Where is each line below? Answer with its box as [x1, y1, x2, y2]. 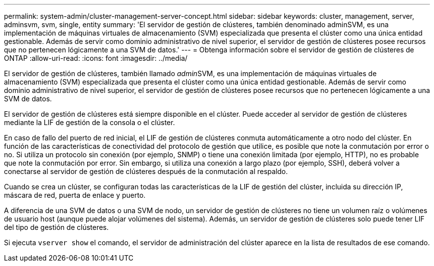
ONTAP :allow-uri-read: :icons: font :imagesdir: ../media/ [4, 54, 188, 62]
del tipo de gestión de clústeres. [4, 223, 109, 231]
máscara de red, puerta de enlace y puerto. [4, 191, 146, 199]
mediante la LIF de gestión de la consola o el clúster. [4, 118, 175, 127]
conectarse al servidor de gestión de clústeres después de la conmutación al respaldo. [4, 167, 288, 176]
